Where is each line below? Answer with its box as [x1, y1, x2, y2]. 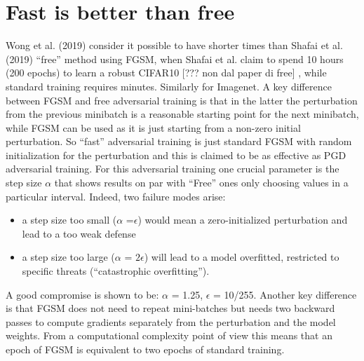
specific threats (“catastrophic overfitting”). [22, 264, 210, 278]
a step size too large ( [22, 250, 115, 264]
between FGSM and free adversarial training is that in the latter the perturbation [6, 93, 358, 107]
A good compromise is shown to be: [6, 287, 159, 301]
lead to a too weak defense [22, 226, 136, 240]
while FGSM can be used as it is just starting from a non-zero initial [6, 120, 301, 135]
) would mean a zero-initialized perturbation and [137, 212, 348, 227]
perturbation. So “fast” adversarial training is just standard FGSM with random [6, 134, 352, 149]
